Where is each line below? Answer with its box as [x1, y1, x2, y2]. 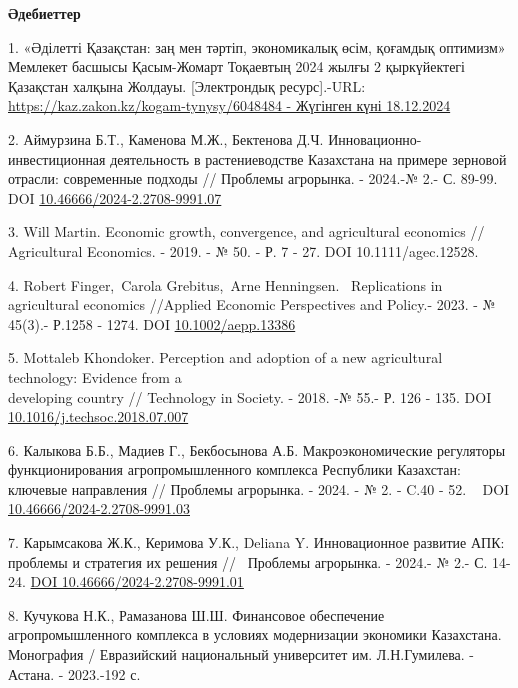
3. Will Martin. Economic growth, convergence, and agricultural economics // [8, 221, 485, 242]
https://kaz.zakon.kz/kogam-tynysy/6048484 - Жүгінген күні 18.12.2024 [8, 95, 451, 116]
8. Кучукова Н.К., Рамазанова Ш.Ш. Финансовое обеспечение [8, 604, 385, 625]
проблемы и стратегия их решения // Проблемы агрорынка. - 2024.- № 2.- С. [8, 551, 488, 572]
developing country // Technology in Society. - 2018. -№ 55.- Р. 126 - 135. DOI [8, 386, 492, 407]
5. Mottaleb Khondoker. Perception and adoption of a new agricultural [8, 347, 443, 368]
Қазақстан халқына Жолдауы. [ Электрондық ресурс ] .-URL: [8, 75, 366, 96]
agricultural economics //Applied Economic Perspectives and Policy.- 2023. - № [8, 294, 496, 315]
